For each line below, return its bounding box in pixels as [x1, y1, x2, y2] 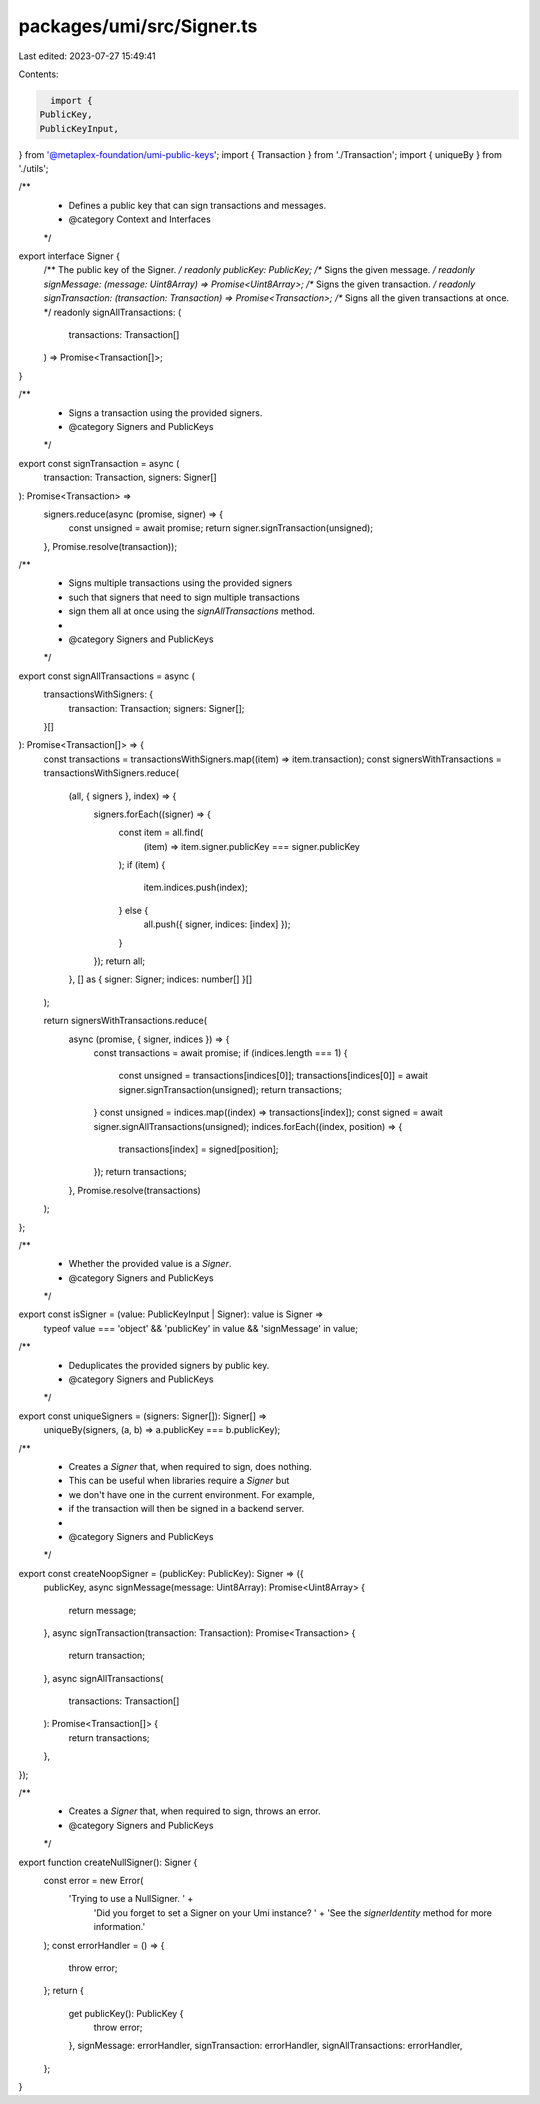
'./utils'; [18, 163, 49, 175]
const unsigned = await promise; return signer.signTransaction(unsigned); [68, 522, 374, 534]
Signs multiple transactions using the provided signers [68, 577, 293, 589]
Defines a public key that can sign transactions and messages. [68, 199, 327, 211]
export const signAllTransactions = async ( [18, 670, 195, 682]
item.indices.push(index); [143, 881, 249, 894]
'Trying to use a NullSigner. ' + [68, 1893, 194, 1905]
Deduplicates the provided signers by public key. [68, 1359, 270, 1371]
